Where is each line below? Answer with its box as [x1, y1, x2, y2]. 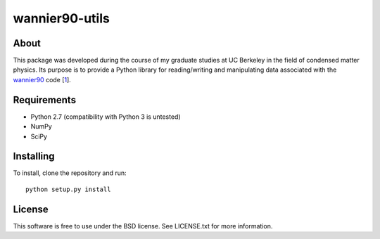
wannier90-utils [13, 11, 110, 26]
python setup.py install [25, 185, 111, 193]
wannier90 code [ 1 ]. [13, 75, 72, 84]
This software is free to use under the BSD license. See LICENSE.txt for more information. [13, 221, 273, 230]
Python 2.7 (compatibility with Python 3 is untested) [30, 112, 181, 121]
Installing [13, 150, 56, 162]
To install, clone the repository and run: [13, 169, 127, 177]
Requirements [13, 93, 77, 105]
